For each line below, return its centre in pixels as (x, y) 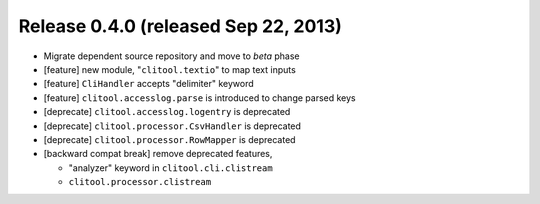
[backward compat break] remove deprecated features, (158, 154)
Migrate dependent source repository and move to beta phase (171, 56)
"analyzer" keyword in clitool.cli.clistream (171, 167)
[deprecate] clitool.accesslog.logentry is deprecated (167, 112)
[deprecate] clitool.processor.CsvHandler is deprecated (172, 126)
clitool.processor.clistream (140, 182)
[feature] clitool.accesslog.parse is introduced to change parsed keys (199, 97)
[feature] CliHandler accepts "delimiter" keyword (148, 84)
